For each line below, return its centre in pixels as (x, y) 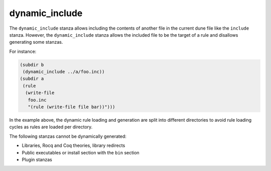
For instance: (23, 51)
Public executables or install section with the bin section (81, 152)
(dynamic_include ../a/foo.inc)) (64, 72)
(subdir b (32, 65)
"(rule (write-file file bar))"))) (72, 107)
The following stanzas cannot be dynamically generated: (68, 136)
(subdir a (32, 79)
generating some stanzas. (36, 42)
